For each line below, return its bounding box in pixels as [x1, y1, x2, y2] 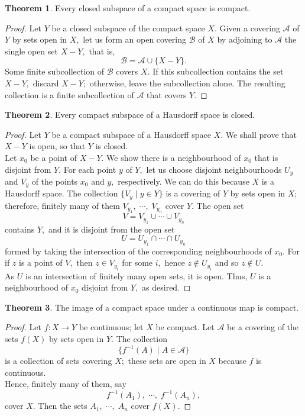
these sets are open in [128, 354, 206, 367]
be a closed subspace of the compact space [51, 21, 205, 34]
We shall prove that [225, 128, 297, 140]
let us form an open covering [83, 33, 187, 46]
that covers [147, 88, 187, 101]
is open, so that [29, 140, 86, 152]
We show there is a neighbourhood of [106, 151, 241, 163]
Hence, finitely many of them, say [5, 378, 126, 390]
